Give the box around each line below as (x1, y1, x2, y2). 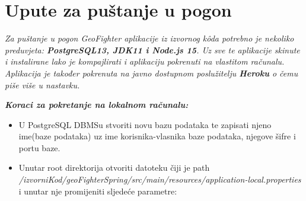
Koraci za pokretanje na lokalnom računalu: (5, 98, 189, 111)
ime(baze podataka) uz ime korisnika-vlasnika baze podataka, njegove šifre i (18, 130, 296, 142)
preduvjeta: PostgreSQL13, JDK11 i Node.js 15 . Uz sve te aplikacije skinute (5, 43, 300, 56)
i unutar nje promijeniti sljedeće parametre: (18, 184, 177, 197)
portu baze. (18, 141, 60, 154)
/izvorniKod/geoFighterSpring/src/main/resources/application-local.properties (18, 173, 301, 186)
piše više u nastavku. (5, 78, 80, 91)
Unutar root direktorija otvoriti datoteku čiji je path (18, 161, 210, 174)
